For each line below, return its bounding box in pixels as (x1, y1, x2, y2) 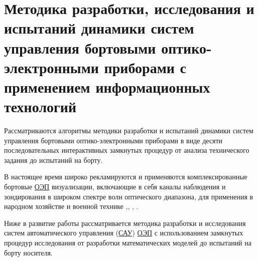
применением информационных (4, 76, 210, 97)
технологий (4, 96, 77, 117)
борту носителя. (4, 247, 53, 257)
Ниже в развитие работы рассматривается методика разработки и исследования (4, 217, 246, 228)
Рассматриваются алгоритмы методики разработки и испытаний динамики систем (4, 125, 253, 136)
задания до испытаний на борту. (4, 154, 103, 165)
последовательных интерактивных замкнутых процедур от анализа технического (4, 145, 249, 155)
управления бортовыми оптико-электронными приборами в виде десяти (4, 135, 223, 145)
